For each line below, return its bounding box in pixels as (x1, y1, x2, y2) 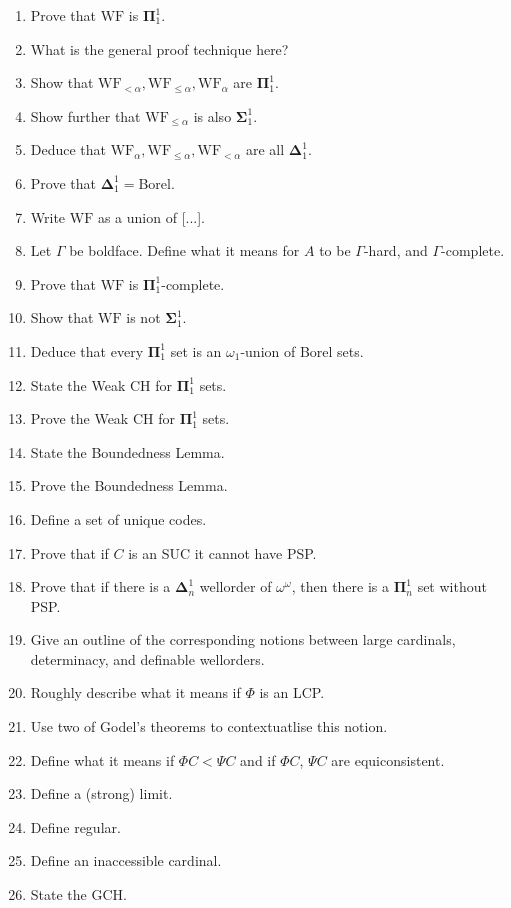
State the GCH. (30, 884, 127, 905)
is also (193, 105, 232, 126)
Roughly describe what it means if (30, 682, 241, 703)
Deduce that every (30, 340, 144, 361)
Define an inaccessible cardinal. (30, 850, 222, 871)
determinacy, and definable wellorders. (30, 648, 265, 669)
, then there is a (291, 576, 390, 597)
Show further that (30, 105, 141, 126)
